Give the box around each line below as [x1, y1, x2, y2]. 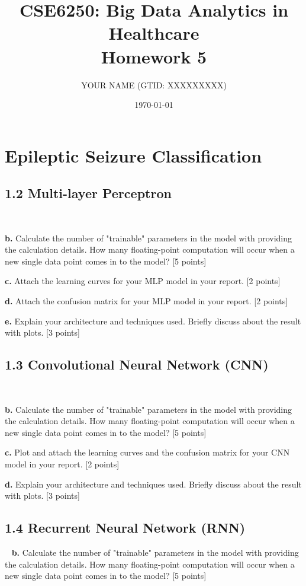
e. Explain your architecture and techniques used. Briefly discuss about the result [5, 314, 301, 327]
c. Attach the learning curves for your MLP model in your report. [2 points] [5, 275, 281, 287]
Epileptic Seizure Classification [5, 143, 262, 167]
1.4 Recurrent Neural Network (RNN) [5, 518, 246, 537]
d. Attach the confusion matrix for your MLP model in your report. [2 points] [5, 295, 288, 307]
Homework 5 [101, 44, 207, 68]
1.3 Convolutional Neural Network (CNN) [5, 355, 269, 374]
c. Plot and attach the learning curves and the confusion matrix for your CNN [5, 446, 290, 458]
